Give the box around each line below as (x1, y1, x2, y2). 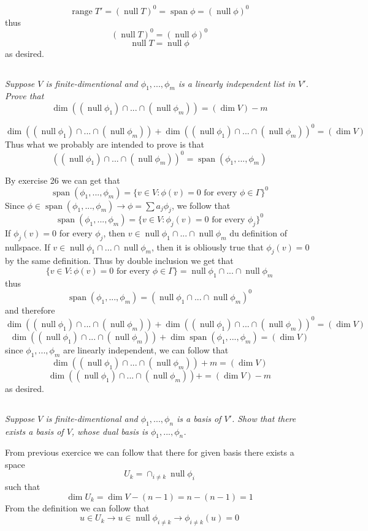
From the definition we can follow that (5, 501, 150, 514)
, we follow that (171, 198, 231, 211)
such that (5, 480, 40, 492)
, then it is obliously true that (151, 240, 264, 253)
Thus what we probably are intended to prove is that (5, 138, 204, 151)
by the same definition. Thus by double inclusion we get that (5, 254, 234, 267)
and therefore (5, 303, 55, 316)
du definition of (229, 226, 287, 239)
